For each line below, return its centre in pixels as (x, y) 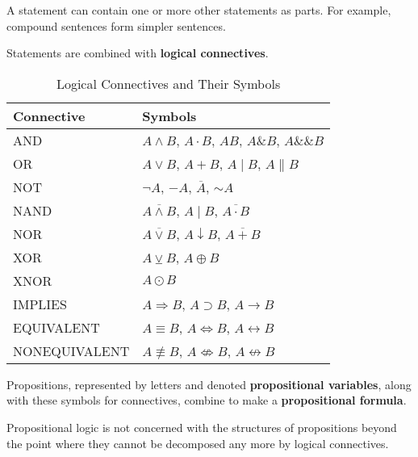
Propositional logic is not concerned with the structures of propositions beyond (202, 427)
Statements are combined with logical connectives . (138, 53)
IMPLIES (40, 304)
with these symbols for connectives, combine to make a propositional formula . (207, 400)
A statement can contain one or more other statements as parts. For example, (199, 10)
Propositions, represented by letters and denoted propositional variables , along (209, 384)
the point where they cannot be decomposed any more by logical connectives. (198, 443)
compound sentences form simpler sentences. (116, 25)
